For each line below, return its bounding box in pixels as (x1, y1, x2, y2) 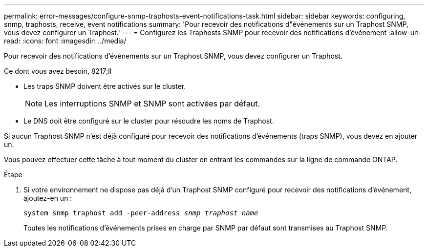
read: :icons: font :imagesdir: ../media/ (4, 37, 127, 45)
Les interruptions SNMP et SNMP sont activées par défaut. (44, 99, 260, 108)
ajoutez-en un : (23, 194, 72, 202)
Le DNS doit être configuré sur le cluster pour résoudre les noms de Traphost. (23, 117, 274, 125)
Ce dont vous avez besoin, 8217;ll (4, 67, 112, 75)
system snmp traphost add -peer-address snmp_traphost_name (23, 209, 258, 217)
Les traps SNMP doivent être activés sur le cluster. (23, 82, 186, 90)
